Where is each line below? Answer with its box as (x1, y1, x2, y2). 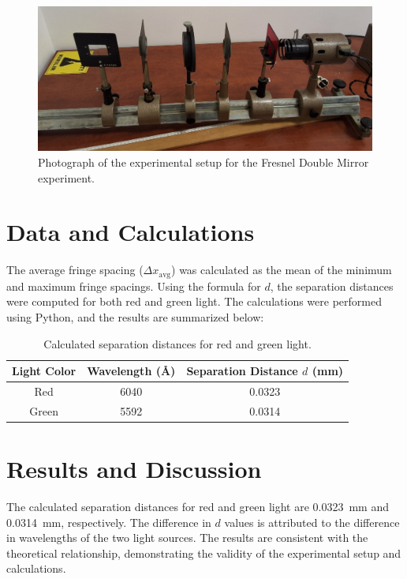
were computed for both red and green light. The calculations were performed (6, 293, 382, 310)
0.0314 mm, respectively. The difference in (6, 513, 211, 530)
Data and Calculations (6, 216, 255, 248)
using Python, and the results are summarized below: (6, 308, 264, 325)
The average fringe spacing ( (6, 261, 144, 278)
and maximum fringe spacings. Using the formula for (6, 277, 261, 294)
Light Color (12, 363, 77, 379)
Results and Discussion (6, 453, 262, 485)
